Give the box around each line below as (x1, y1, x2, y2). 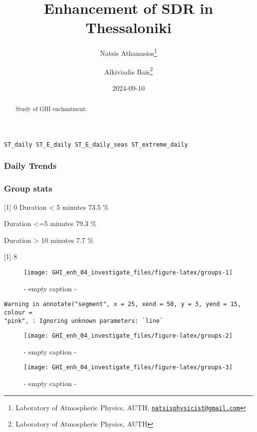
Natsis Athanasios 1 (100, 46, 157, 58)
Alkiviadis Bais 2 (104, 65, 153, 77)
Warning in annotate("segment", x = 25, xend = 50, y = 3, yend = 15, (4, 301, 241, 308)
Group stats (4, 182, 52, 195)
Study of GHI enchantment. (15, 105, 87, 113)
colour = (4, 309, 33, 316)
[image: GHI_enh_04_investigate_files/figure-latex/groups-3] (24, 364, 233, 371)
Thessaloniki (86, 17, 171, 38)
